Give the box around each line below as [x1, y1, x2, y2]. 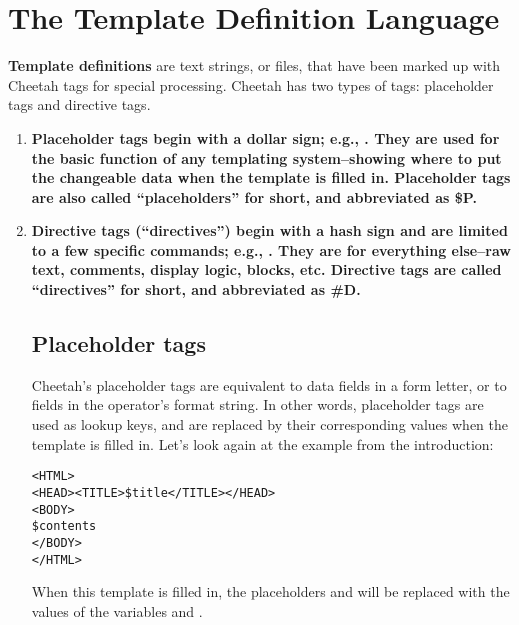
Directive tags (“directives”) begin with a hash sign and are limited [31, 220, 508, 241]
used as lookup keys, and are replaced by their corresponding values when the [31, 414, 508, 435]
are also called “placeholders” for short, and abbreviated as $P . [31, 186, 477, 207]
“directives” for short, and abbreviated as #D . [31, 279, 361, 300]
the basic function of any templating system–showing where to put [31, 147, 502, 168]
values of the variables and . [31, 600, 203, 621]
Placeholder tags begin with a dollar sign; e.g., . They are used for [31, 127, 500, 148]
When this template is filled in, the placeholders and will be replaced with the [31, 581, 510, 602]
